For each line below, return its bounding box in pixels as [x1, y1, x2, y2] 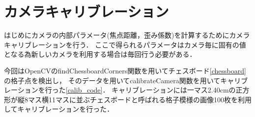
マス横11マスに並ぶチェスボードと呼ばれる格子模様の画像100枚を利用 [28, 94, 252, 104]
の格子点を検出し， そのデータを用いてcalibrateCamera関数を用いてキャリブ [4, 75, 248, 85]
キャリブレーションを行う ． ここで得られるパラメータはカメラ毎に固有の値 [4, 39, 246, 49]
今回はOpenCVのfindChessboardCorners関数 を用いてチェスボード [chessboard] [4, 65, 246, 75]
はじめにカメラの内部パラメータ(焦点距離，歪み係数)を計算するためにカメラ [4, 30, 250, 40]
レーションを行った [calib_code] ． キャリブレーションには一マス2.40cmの [4, 85, 236, 95]
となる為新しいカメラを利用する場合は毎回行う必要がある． [4, 49, 197, 59]
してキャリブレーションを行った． [4, 104, 114, 114]
